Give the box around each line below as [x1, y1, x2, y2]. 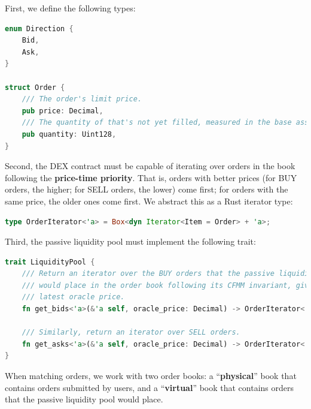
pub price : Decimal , [22, 106, 103, 115]
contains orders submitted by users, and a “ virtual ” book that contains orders [5, 381, 294, 393]
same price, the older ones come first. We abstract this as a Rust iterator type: [5, 194, 293, 207]
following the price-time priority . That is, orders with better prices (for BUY [5, 171, 297, 184]
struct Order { [5, 83, 65, 92]
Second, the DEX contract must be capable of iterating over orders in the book [5, 160, 295, 172]
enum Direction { [5, 24, 74, 33]
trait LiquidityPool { [5, 257, 95, 266]
